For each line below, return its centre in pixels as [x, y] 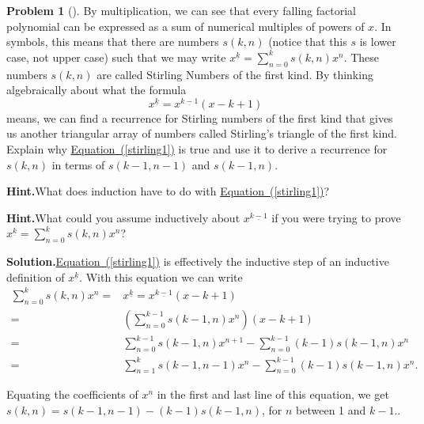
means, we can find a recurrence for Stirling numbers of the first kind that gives [200, 117]
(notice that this [308, 42]
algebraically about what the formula [97, 90]
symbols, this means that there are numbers [113, 42]
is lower [378, 42]
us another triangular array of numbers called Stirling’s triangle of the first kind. [202, 133]
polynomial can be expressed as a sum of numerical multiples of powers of [185, 26]
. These [362, 57]
